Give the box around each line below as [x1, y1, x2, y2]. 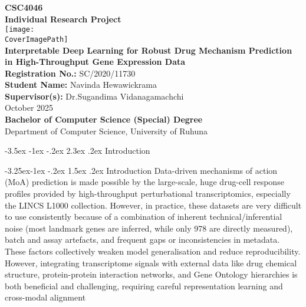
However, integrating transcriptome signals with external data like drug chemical [5, 256, 297, 269]
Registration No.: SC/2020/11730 [5, 67, 136, 79]
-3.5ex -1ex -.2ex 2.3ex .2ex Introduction [5, 144, 150, 157]
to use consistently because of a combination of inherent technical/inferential [5, 210, 282, 223]
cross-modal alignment [5, 291, 86, 303]
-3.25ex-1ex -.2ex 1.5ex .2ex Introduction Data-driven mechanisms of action [5, 164, 278, 176]
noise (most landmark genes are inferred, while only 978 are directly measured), [5, 222, 293, 234]
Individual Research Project [5, 12, 121, 25]
